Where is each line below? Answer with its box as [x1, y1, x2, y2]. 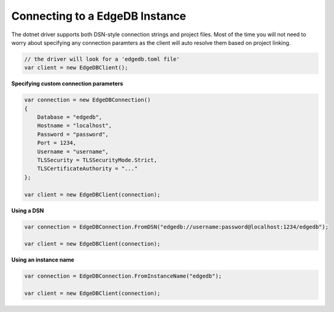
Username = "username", [37, 148, 109, 155]
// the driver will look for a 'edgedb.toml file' [24, 55, 181, 63]
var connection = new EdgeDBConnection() [24, 96, 151, 104]
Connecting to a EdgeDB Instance [11, 9, 187, 23]
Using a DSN [11, 206, 44, 214]
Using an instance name [11, 256, 75, 263]
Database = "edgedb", [37, 114, 103, 121]
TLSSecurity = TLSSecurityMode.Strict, [37, 157, 158, 164]
